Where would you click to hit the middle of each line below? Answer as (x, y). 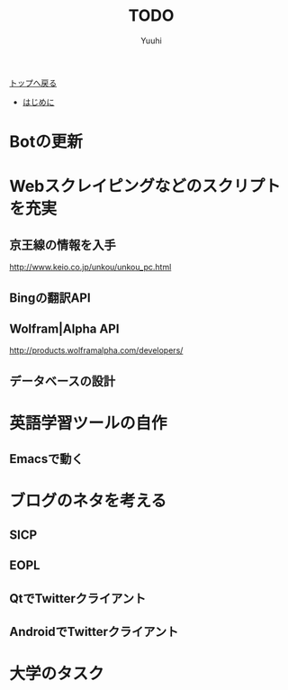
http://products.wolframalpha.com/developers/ (96, 350)
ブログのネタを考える (88, 501)
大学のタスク (57, 674)
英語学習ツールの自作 (89, 423)
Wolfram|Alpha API (64, 328)
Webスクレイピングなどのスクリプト (145, 186)
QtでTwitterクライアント (78, 599)
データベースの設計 (62, 381)
